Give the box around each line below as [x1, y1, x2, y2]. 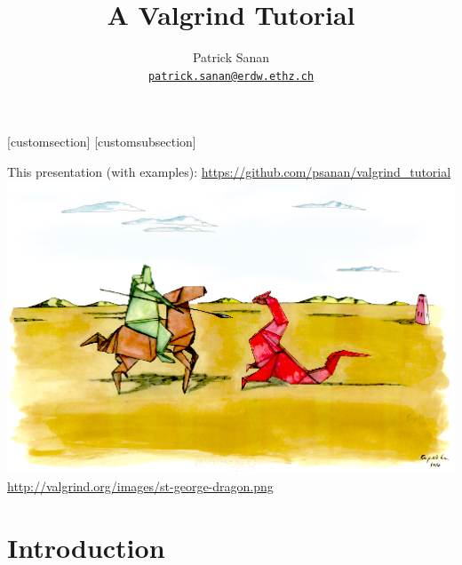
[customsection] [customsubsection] [7, 132, 196, 151]
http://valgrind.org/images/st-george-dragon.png [7, 476, 274, 495]
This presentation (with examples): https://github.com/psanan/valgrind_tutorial [7, 162, 451, 180]
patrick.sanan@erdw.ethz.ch [147, 69, 315, 83]
